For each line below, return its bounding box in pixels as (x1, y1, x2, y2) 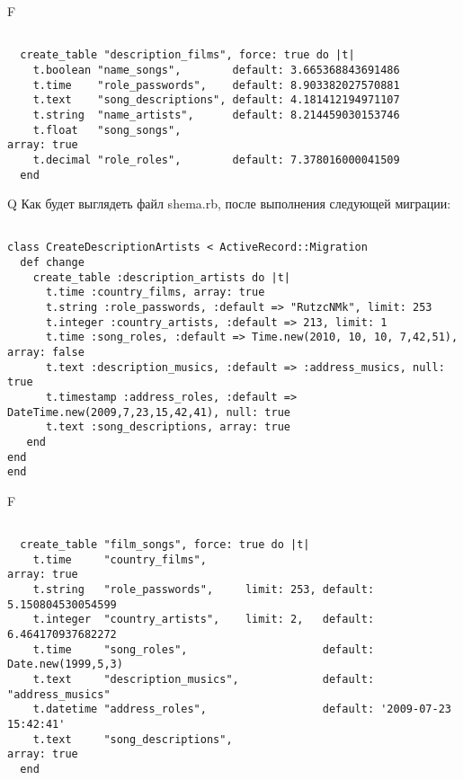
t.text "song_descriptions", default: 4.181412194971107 (32, 93, 400, 107)
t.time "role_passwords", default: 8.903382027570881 (32, 78, 400, 92)
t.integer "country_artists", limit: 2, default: (32, 613, 375, 626)
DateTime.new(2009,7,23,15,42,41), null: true (7, 405, 290, 419)
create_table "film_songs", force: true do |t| (20, 538, 310, 552)
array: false (7, 346, 85, 359)
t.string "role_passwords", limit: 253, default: (32, 583, 375, 597)
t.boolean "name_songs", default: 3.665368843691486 (32, 63, 400, 76)
